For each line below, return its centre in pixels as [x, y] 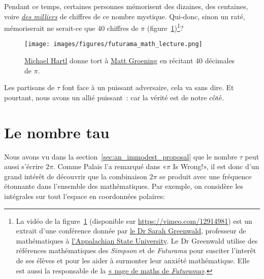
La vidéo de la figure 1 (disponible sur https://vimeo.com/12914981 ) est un [134, 221]
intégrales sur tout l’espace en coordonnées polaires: [85, 196]
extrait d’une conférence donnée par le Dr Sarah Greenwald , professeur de [131, 231]
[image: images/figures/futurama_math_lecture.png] [113, 44]
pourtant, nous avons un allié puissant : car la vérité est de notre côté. [114, 97]
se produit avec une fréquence [206, 176]
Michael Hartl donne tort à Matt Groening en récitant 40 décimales [130, 61]
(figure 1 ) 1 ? [165, 27]
